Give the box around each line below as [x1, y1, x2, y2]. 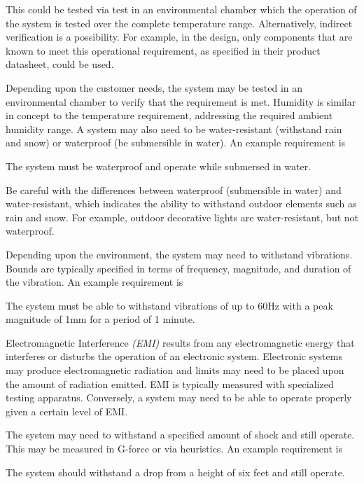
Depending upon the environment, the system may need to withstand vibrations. [6, 247, 353, 261]
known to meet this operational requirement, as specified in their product [6, 43, 321, 57]
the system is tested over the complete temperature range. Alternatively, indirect [6, 15, 353, 30]
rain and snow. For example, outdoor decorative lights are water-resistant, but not [6, 209, 359, 224]
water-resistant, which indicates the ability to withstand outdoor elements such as [6, 196, 357, 211]
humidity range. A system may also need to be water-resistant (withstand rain [6, 121, 342, 136]
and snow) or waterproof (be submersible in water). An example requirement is [6, 135, 346, 150]
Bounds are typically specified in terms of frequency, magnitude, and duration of [6, 261, 351, 275]
